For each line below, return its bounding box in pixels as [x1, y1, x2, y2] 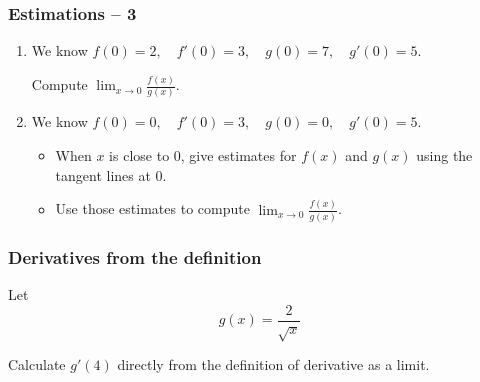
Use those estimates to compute [55, 198, 250, 219]
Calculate [8, 354, 66, 375]
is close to [109, 145, 170, 166]
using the [416, 145, 473, 166]
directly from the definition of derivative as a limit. [117, 354, 430, 375]
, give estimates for [180, 145, 297, 166]
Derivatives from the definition [8, 244, 262, 269]
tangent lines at [55, 164, 151, 185]
